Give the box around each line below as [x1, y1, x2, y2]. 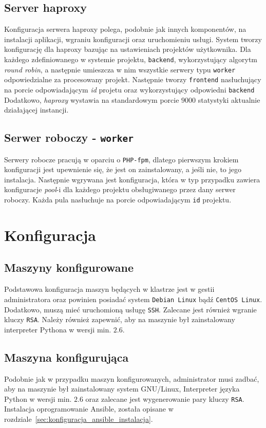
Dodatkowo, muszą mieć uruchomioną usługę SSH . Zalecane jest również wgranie [4, 304, 257, 314]
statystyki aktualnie [198, 94, 260, 105]
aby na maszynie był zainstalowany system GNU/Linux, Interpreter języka [4, 383, 240, 394]
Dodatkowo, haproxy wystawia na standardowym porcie [4, 94, 179, 105]
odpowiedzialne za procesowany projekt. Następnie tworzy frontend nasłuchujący [4, 74, 261, 85]
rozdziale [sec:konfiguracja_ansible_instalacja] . [4, 414, 153, 424]
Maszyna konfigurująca [4, 349, 129, 365]
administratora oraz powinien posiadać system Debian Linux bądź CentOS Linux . [4, 293, 262, 304]
